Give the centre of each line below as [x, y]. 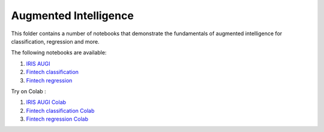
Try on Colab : [28, 91]
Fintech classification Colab [60, 110]
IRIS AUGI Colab [46, 102]
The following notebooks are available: [59, 53]
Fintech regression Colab [57, 119]
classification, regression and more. [55, 41]
